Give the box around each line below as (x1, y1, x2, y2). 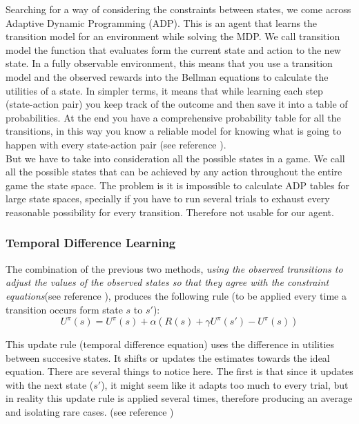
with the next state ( (6, 377, 94, 392)
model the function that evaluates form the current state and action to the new (6, 42, 341, 57)
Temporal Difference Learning (6, 234, 176, 251)
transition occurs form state (6, 302, 123, 316)
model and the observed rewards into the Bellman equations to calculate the (6, 69, 329, 84)
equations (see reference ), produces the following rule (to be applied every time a (6, 288, 347, 302)
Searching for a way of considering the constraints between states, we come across (6, 2, 351, 16)
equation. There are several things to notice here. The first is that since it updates (6, 364, 353, 378)
